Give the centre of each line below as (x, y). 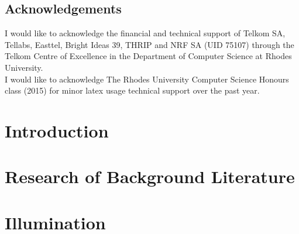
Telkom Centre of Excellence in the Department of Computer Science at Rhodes (148, 56)
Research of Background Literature (150, 176)
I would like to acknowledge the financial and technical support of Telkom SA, (145, 33)
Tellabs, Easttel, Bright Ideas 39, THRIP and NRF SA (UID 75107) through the (149, 44)
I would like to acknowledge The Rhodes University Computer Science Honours (147, 79)
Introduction (57, 130)
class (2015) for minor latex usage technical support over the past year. (132, 90)
